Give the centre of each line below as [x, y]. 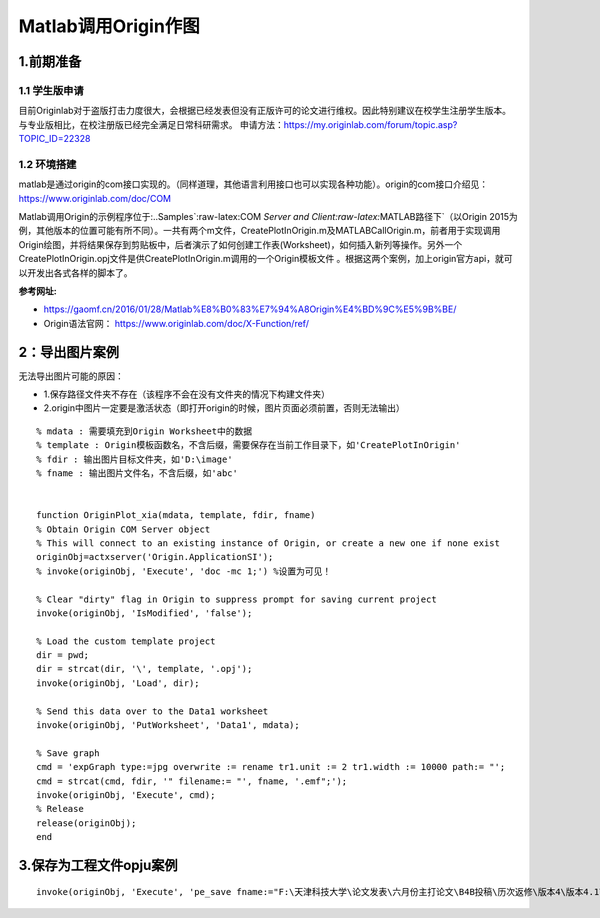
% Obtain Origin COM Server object [123, 529]
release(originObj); [86, 823]
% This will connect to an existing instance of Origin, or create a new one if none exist [268, 543]
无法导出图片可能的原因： [71, 376]
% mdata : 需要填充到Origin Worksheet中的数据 [144, 431]
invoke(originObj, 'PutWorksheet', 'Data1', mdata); [168, 725]
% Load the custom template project [126, 641]
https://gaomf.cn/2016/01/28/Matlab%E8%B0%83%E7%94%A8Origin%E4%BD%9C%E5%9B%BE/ [250, 309]
